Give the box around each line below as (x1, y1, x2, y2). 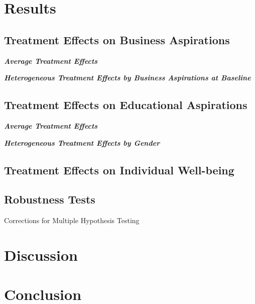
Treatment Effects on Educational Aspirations (4, 97, 247, 113)
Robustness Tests (4, 191, 95, 207)
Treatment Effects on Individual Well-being (4, 162, 234, 177)
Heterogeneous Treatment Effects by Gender (4, 137, 160, 148)
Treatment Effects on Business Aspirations (4, 32, 230, 47)
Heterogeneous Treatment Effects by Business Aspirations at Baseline (4, 72, 251, 83)
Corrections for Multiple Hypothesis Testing (4, 215, 140, 226)
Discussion (4, 244, 78, 265)
